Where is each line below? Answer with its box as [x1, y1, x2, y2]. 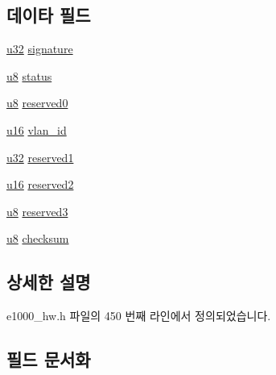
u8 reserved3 [6, 202, 68, 219]
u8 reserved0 [6, 94, 68, 111]
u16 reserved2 [6, 176, 74, 193]
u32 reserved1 [6, 148, 74, 165]
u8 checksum [6, 230, 69, 247]
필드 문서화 [6, 347, 91, 372]
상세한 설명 [6, 269, 91, 294]
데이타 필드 [6, 2, 91, 27]
